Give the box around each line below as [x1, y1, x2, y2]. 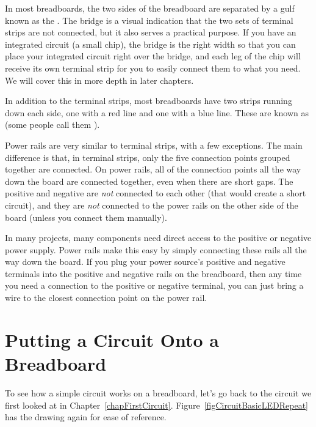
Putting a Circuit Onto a [5, 327, 219, 352]
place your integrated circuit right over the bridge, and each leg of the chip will [5, 50, 301, 62]
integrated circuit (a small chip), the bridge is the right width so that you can [5, 37, 296, 50]
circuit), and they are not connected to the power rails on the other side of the [5, 198, 298, 211]
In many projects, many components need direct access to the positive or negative [5, 231, 312, 244]
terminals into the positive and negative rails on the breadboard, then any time [5, 267, 302, 280]
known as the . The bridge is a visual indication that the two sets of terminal [5, 13, 293, 26]
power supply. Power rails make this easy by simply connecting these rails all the [5, 243, 307, 256]
